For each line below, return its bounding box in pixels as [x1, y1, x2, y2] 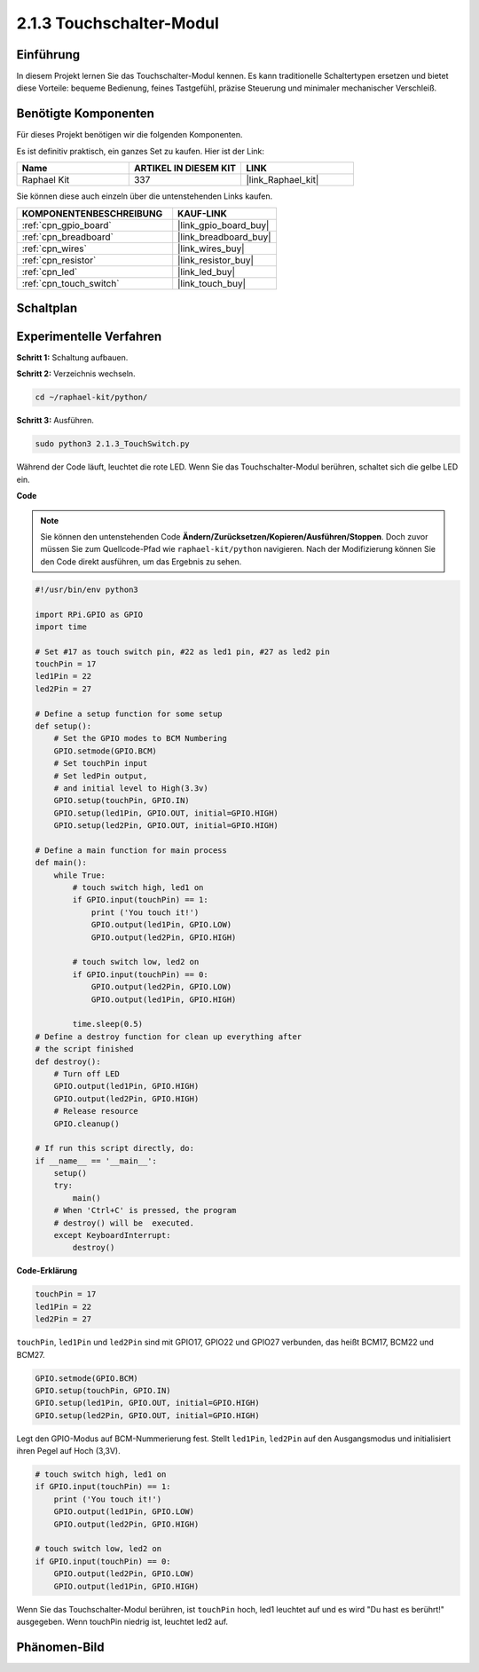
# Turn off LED [53, 1069, 120, 1078]
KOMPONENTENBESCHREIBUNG [21, 207, 163, 219]
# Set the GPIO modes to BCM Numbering [53, 733, 228, 744]
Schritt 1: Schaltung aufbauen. [16, 352, 129, 363]
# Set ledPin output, [53, 770, 148, 781]
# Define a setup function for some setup [35, 708, 223, 719]
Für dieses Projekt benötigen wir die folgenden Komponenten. [16, 130, 243, 140]
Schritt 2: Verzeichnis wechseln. [16, 368, 137, 379]
